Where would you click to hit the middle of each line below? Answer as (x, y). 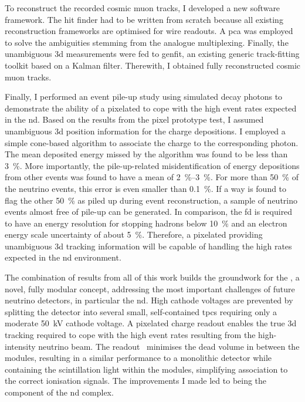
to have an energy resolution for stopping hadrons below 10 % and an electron (146, 223)
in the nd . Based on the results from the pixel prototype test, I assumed (134, 119)
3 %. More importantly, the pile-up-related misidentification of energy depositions (152, 165)
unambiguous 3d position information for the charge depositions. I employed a (145, 131)
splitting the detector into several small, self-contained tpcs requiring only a (141, 311)
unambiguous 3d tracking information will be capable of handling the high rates (148, 246)
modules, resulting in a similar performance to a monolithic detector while (138, 358)
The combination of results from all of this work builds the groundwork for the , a (152, 277)
